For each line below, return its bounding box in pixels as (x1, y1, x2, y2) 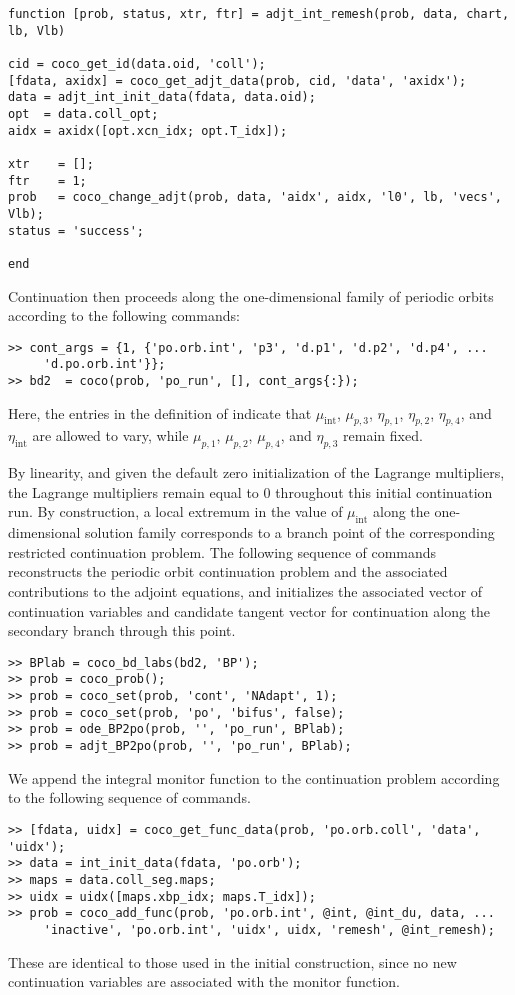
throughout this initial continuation (275, 481, 493, 502)
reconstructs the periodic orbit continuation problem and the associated (8, 561, 448, 582)
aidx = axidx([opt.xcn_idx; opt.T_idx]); (8, 123, 288, 138)
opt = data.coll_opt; (8, 106, 159, 121)
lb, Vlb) (8, 23, 66, 38)
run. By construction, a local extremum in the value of (8, 501, 343, 522)
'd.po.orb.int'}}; (43, 357, 166, 372)
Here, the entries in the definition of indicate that (8, 402, 312, 423)
